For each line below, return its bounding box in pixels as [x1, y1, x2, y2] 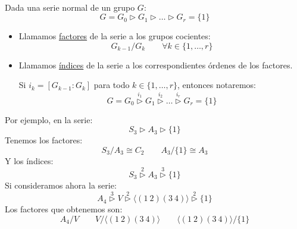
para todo [93, 79, 130, 91]
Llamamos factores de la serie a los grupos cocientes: [18, 30, 211, 42]
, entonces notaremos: [177, 79, 257, 91]
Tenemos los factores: [5, 134, 83, 146]
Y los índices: [5, 154, 54, 167]
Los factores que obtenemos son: [5, 203, 123, 215]
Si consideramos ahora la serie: [5, 178, 117, 191]
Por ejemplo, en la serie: [5, 113, 93, 126]
